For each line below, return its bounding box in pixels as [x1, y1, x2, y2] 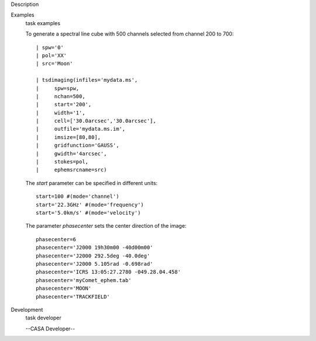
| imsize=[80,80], [36, 134, 101, 140]
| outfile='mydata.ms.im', [36, 126, 126, 133]
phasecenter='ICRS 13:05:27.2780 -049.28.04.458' [36, 269, 181, 276]
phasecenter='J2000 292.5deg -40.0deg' [36, 252, 150, 259]
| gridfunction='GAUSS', [36, 142, 119, 149]
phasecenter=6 [36, 236, 76, 242]
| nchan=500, [36, 93, 85, 99]
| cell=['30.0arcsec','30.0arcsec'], [36, 117, 156, 124]
